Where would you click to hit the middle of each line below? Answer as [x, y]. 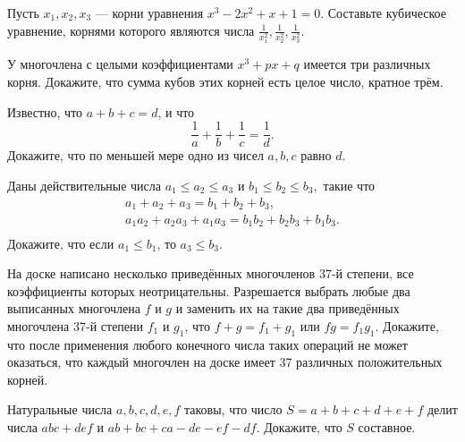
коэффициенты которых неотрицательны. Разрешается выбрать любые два [209, 290]
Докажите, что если [61, 243]
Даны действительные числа [85, 185]
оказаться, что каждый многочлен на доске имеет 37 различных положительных [225, 362]
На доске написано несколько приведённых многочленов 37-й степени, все [211, 273]
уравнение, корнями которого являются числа [131, 30]
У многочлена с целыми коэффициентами [120, 64]
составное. [387, 427]
